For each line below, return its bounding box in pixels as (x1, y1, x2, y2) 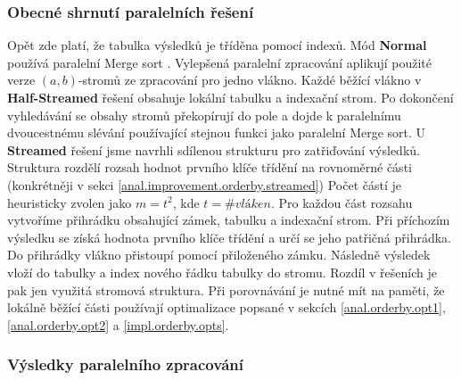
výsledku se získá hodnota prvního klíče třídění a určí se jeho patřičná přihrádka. (7, 227, 451, 246)
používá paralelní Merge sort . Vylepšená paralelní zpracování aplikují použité (7, 53, 432, 71)
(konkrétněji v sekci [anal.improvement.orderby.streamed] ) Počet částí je (7, 175, 402, 194)
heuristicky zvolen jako (7, 193, 132, 211)
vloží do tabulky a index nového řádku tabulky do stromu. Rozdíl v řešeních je (7, 262, 437, 281)
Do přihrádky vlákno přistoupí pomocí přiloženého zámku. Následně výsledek (7, 245, 431, 264)
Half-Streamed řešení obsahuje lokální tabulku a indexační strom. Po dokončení (7, 88, 454, 106)
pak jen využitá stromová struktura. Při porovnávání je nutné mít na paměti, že (7, 280, 445, 299)
